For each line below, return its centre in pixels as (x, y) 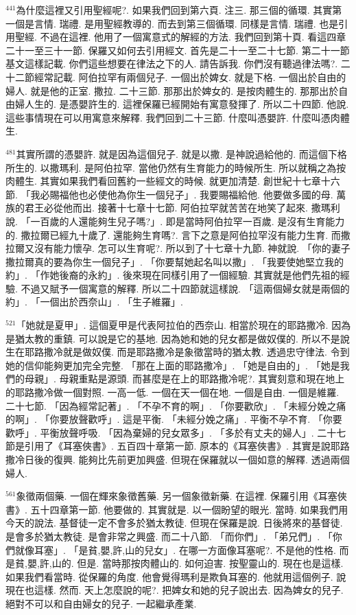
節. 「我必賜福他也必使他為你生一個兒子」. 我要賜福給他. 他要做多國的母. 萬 (176, 194)
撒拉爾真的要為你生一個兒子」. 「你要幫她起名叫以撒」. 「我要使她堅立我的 (175, 261)
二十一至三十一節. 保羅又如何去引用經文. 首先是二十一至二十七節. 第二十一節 (178, 50)
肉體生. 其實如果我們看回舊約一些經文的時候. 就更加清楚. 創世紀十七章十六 (173, 181)
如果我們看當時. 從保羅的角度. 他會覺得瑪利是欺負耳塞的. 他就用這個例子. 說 (176, 576)
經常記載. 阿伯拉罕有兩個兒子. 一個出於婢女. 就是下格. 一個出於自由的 (190, 77)
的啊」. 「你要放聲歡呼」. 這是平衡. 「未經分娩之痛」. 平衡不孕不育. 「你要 (174, 419)
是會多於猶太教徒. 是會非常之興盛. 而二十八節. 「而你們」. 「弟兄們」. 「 (169, 536)
